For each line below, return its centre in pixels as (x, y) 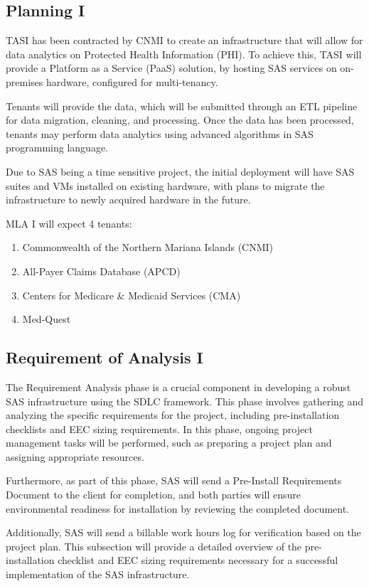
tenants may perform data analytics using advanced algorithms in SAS (160, 133)
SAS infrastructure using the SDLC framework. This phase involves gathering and (185, 401)
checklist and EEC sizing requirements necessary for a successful (198, 560)
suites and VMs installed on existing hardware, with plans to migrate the (165, 185)
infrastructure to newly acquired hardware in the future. (128, 199)
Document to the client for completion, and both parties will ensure (154, 495)
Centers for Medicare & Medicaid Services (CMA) (132, 295)
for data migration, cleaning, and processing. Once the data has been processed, (180, 120)
